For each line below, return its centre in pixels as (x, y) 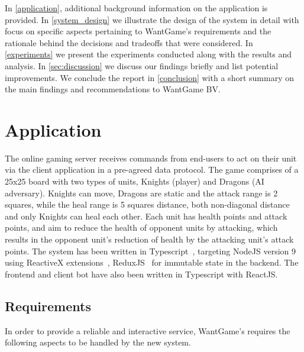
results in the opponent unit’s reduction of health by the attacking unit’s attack (149, 239)
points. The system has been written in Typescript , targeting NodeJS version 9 (150, 251)
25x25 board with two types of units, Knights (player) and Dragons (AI (135, 181)
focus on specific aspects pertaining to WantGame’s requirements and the (138, 31)
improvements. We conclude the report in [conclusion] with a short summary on (149, 77)
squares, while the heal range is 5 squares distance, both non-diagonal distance (147, 204)
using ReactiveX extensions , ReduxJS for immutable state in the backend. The (152, 262)
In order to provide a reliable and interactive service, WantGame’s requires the (148, 330)
